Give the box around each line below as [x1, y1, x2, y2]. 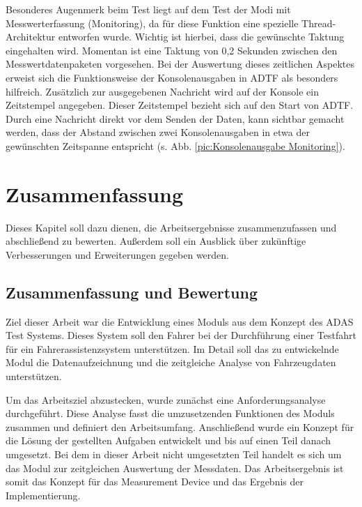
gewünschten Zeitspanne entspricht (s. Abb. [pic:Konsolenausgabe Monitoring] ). [6, 138, 345, 153]
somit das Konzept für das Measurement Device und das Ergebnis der [6, 474, 304, 489]
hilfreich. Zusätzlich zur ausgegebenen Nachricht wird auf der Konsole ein [6, 84, 319, 98]
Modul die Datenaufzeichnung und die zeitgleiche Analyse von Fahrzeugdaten [6, 355, 336, 370]
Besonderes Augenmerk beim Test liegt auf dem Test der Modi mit [6, 2, 291, 16]
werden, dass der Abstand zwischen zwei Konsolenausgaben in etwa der [6, 125, 310, 139]
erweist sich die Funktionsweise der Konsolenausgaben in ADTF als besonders [6, 70, 338, 84]
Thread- [301, 15, 336, 30]
